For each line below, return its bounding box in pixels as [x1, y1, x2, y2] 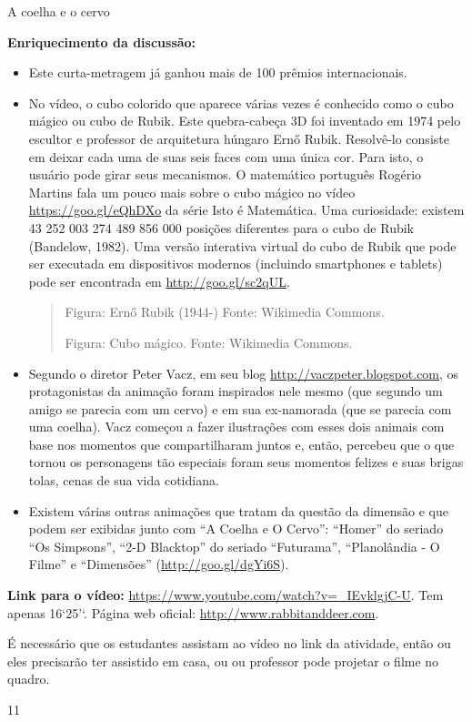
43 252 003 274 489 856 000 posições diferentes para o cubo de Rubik [28, 218, 414, 237]
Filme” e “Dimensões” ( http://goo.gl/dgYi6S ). [28, 554, 289, 574]
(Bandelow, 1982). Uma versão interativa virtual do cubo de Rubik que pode [28, 236, 457, 255]
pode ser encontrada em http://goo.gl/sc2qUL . [28, 271, 290, 290]
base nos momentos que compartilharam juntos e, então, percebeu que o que [28, 434, 455, 453]
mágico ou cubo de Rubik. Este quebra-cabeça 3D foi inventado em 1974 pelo [28, 111, 461, 130]
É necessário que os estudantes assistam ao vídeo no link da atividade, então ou [7, 634, 451, 653]
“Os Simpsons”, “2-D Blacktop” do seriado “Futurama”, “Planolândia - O [28, 536, 440, 555]
